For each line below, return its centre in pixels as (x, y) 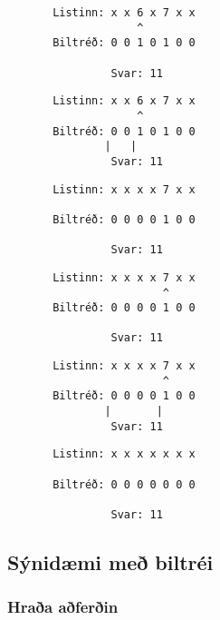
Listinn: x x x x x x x (124, 454)
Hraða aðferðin (63, 607)
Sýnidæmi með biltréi (110, 562)
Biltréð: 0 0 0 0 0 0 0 (124, 484)
